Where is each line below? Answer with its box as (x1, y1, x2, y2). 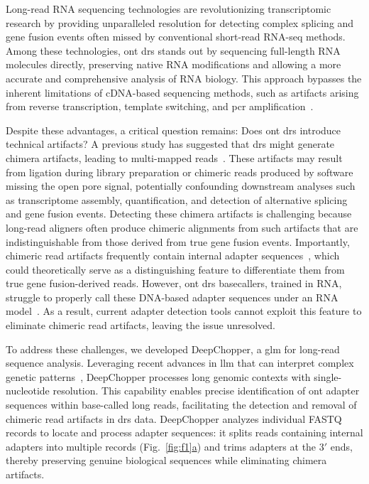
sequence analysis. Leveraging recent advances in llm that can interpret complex (6, 355, 354, 370)
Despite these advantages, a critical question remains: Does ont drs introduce (6, 122, 341, 137)
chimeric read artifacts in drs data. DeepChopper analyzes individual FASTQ (6, 411, 342, 426)
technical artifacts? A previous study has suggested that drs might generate (6, 136, 335, 151)
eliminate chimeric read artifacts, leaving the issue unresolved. (6, 318, 276, 333)
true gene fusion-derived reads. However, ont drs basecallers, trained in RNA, (6, 276, 342, 291)
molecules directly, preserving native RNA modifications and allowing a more (6, 57, 341, 72)
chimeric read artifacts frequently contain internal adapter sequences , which (6, 248, 340, 263)
